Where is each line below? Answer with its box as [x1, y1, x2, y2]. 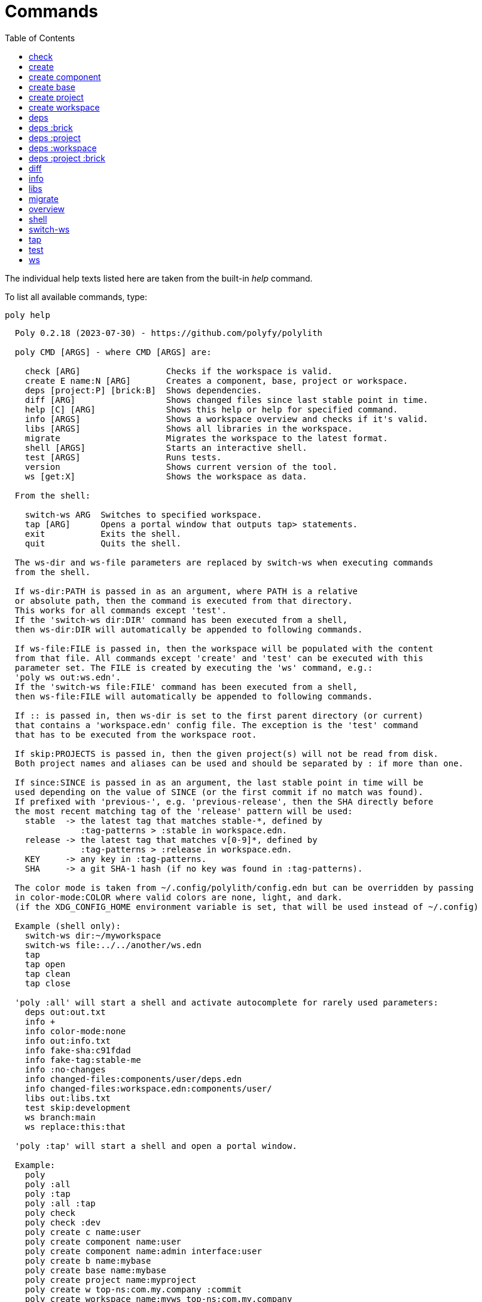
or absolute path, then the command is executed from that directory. [14, 595, 353, 606]
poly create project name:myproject [25, 1275, 197, 1285]
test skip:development [25, 1102, 131, 1112]
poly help [5, 310, 50, 320]
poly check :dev [25, 1217, 101, 1227]
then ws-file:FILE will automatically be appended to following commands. [14, 691, 373, 701]
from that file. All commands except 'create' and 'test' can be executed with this [14, 653, 423, 663]
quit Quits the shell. [25, 538, 182, 548]
